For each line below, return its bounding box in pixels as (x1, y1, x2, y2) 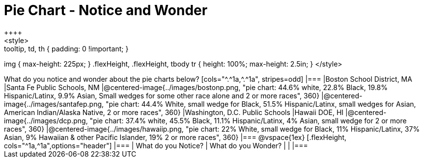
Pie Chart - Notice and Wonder (4, 2, 208, 19)
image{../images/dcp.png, (4, 116, 88, 125)
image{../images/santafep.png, (4, 99, 104, 108)
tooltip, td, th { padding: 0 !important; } (4, 44, 129, 53)
